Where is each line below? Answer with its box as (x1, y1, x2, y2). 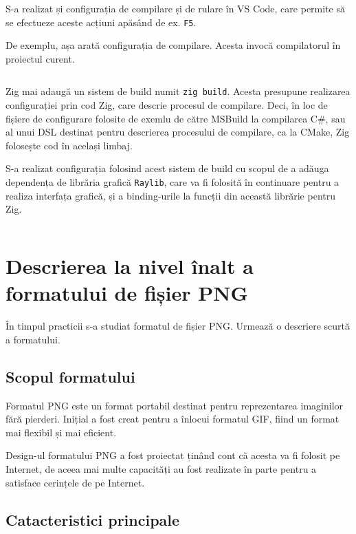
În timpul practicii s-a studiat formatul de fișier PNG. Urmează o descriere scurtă (5, 319, 351, 333)
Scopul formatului (5, 365, 135, 387)
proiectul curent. (5, 51, 75, 65)
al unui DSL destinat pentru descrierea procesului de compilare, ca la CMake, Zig (5, 125, 350, 139)
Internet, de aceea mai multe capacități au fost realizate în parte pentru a (5, 461, 317, 476)
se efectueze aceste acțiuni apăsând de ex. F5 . (5, 14, 197, 29)
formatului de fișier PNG (5, 279, 248, 307)
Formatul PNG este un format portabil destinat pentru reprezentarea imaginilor (5, 398, 344, 412)
